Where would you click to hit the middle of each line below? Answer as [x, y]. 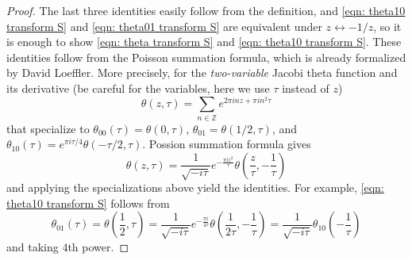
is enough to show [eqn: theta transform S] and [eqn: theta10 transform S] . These [204, 42]
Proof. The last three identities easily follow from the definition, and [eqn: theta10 [206, 10]
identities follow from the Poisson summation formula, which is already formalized [206, 57]
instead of [306, 88]
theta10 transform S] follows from [88, 203]
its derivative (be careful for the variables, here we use [138, 88]
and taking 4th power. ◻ [68, 246]
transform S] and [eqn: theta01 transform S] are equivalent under [164, 26]
